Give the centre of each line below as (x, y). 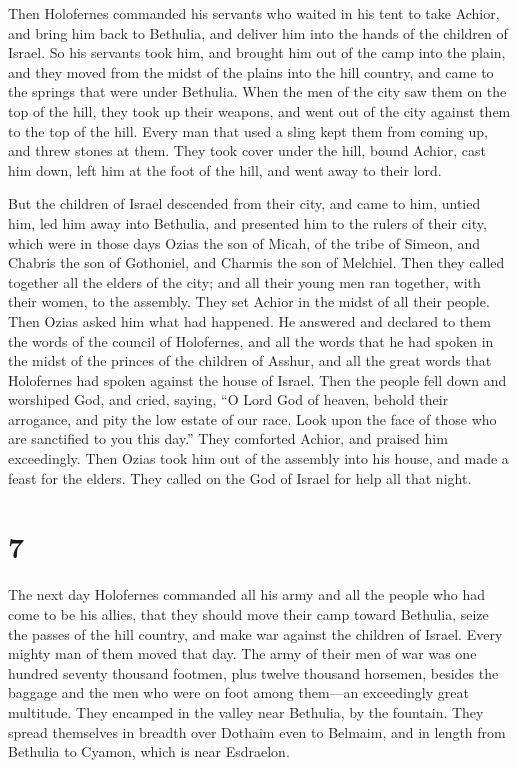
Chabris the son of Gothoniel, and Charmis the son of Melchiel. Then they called (256, 262)
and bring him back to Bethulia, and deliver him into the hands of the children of (258, 32)
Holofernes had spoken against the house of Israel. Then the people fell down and (257, 379)
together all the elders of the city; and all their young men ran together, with (244, 281)
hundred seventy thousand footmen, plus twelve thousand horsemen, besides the (253, 672)
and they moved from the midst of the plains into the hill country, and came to (251, 71)
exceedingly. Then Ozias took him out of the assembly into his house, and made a (258, 458)
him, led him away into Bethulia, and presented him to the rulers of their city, (247, 222)
